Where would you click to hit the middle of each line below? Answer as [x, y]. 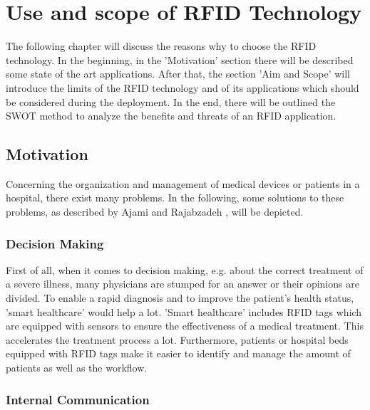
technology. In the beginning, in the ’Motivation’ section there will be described [180, 59]
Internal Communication [78, 399]
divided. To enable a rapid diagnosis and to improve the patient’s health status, [180, 298]
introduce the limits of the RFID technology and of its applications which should [183, 87]
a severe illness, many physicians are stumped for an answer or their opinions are [183, 284]
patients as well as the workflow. [77, 368]
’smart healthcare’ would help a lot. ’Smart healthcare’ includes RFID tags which [184, 311]
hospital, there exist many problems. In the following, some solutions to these [175, 198]
